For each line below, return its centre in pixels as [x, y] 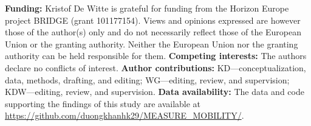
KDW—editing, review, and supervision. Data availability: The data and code [155, 92]
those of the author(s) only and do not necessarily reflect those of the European [153, 32]
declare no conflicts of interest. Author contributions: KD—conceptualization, [155, 67]
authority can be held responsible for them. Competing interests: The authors [156, 56]
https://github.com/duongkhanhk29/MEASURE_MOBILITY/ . [125, 115]
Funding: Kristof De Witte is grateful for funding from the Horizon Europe [147, 8]
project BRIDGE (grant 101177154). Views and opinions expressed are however [153, 20]
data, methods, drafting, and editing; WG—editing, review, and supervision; [147, 79]
